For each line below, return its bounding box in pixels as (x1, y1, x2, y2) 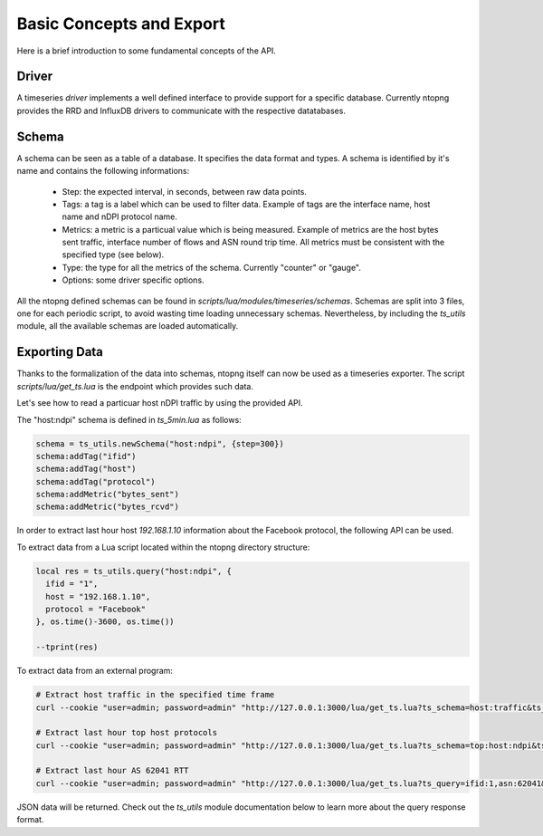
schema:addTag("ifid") (35, 451, 137, 461)
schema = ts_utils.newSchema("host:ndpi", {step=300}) (35, 438, 284, 448)
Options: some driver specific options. (62, 274, 205, 285)
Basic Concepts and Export (16, 14, 225, 34)
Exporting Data (16, 344, 104, 360)
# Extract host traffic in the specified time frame (35, 689, 275, 700)
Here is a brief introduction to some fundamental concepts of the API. (16, 45, 276, 56)
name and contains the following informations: (16, 166, 190, 177)
